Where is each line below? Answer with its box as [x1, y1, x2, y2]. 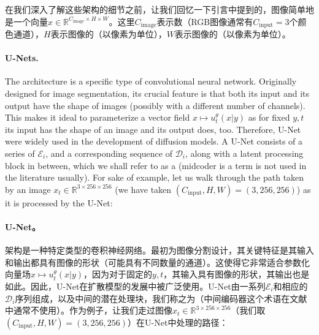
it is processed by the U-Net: [5, 196, 113, 209]
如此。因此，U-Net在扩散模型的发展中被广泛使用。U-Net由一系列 [5, 279, 266, 292]
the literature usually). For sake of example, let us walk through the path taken [5, 171, 304, 184]
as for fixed [248, 111, 290, 124]
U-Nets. [5, 51, 39, 64]
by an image [5, 183, 51, 195]
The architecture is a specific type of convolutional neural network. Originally [5, 75, 297, 88]
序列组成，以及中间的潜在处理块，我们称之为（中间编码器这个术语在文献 [15, 292, 307, 304]
